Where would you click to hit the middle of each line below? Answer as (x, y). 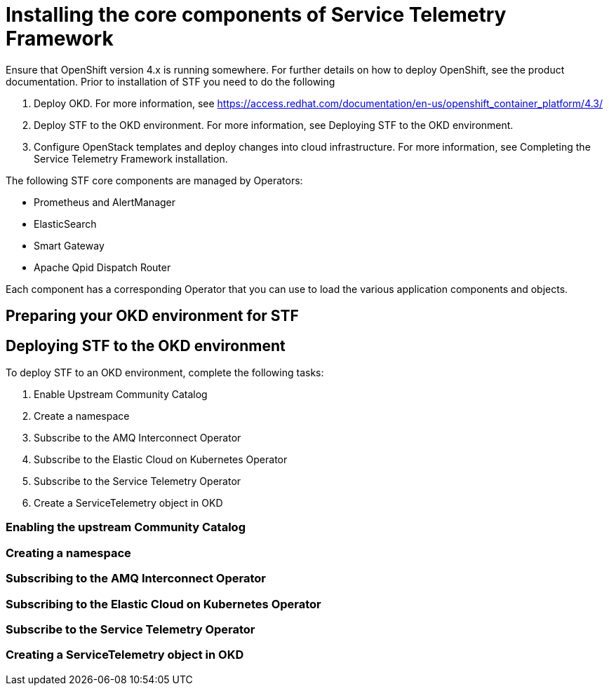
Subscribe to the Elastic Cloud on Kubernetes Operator (161, 460)
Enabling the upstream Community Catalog (126, 527)
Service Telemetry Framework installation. (131, 158)
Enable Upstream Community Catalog (121, 395)
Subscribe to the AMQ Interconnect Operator (138, 438)
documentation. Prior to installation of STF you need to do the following (170, 81)
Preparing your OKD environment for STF (152, 316)
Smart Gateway (69, 245)
